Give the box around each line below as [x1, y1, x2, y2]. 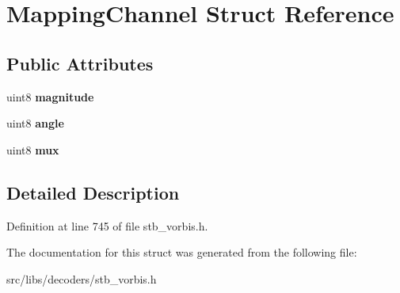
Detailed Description [6, 180, 180, 204]
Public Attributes [6, 51, 154, 75]
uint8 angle [6, 115, 64, 131]
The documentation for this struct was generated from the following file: [6, 244, 357, 261]
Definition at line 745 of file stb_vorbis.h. [6, 217, 208, 234]
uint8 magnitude [6, 88, 94, 105]
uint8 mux [6, 141, 59, 158]
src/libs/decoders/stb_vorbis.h [6, 270, 157, 287]
